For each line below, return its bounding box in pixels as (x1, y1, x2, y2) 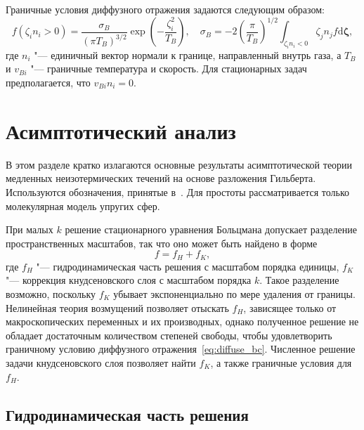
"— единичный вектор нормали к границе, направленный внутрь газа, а (34, 47, 342, 62)
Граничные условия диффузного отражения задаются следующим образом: (6, 2, 325, 16)
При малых (6, 222, 53, 237)
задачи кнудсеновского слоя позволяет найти (6, 355, 196, 370)
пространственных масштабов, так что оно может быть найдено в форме (6, 235, 318, 250)
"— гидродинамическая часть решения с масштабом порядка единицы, (36, 259, 339, 273)
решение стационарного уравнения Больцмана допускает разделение (65, 222, 357, 237)
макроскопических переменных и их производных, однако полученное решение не (6, 314, 359, 329)
